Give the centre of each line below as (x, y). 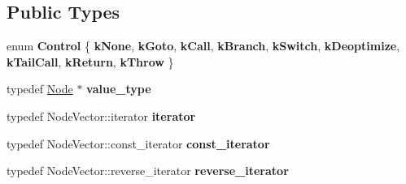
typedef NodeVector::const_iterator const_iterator (138, 143)
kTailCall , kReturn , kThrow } (90, 61)
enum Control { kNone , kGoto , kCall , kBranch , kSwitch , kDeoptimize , (203, 46)
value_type (119, 89)
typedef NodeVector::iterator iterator (101, 116)
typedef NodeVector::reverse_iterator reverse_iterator (148, 171)
